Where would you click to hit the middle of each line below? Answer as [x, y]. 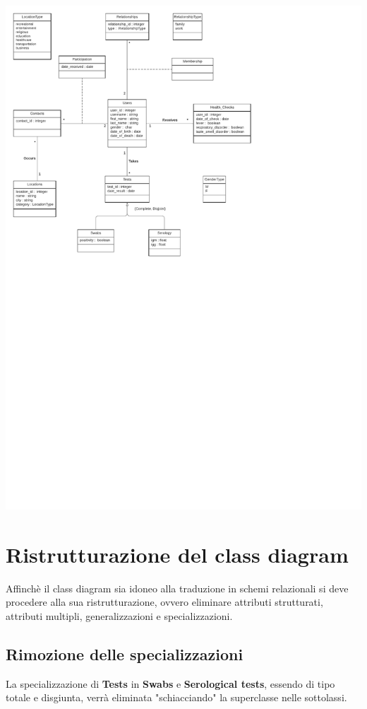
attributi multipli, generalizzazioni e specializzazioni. [119, 616]
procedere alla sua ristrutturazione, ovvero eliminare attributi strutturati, [164, 602]
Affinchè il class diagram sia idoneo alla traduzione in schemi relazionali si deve [177, 588]
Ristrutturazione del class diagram [177, 554]
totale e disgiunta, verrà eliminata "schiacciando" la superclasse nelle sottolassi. [176, 697]
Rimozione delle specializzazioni [125, 654]
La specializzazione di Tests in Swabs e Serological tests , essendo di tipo [170, 683]
